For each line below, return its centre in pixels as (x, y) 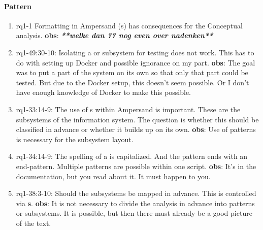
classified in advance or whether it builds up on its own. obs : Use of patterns (136, 129)
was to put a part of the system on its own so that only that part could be (132, 72)
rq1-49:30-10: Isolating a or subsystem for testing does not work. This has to (135, 52)
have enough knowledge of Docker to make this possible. (104, 92)
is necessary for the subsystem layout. (75, 139)
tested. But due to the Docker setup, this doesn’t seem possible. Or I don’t (133, 82)
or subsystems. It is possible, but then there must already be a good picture (134, 213)
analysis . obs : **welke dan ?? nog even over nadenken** (114, 35)
